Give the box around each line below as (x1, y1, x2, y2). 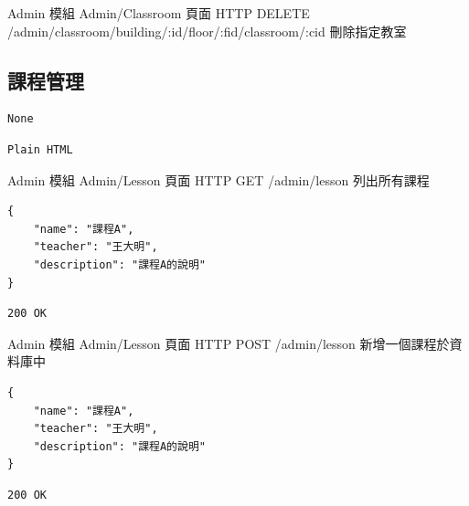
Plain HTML (7, 142, 73, 156)
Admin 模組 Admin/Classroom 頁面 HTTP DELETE (7, 4, 310, 22)
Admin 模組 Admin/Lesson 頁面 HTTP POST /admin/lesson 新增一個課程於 (7, 333, 450, 353)
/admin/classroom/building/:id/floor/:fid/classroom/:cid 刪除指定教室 (7, 21, 407, 40)
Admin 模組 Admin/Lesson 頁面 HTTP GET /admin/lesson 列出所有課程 (7, 170, 430, 189)
